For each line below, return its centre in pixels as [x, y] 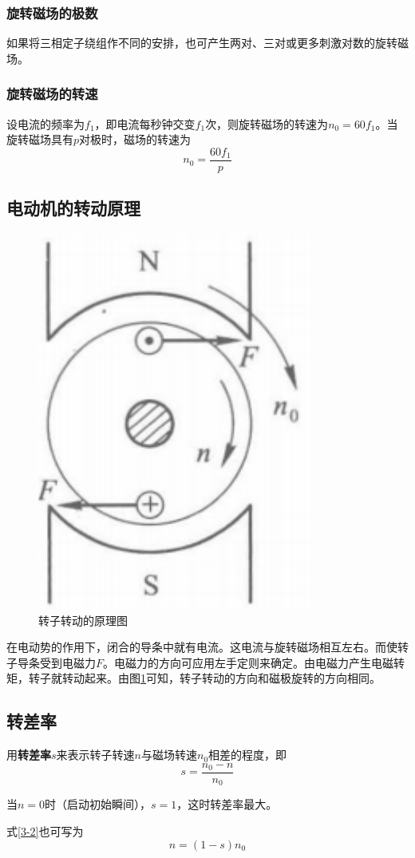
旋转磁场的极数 [52, 12]
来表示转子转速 [95, 755]
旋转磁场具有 [40, 139]
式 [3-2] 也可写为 [45, 830]
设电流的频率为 [45, 123]
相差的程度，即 [248, 755]
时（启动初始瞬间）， [98, 804]
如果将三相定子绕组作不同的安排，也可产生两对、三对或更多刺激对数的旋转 [202, 43]
